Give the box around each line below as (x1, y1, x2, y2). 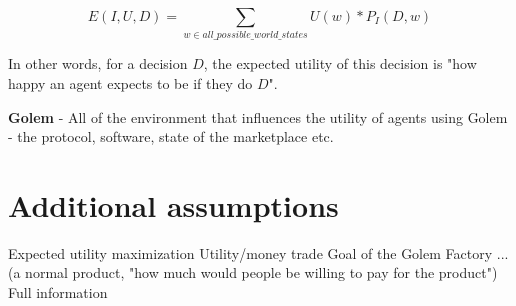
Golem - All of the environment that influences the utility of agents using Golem (8, 106, 508, 127)
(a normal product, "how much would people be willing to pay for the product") (8, 262, 498, 283)
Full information (8, 282, 108, 303)
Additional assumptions (8, 184, 339, 225)
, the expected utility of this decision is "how (203, 53, 477, 74)
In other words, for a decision (8, 53, 188, 74)
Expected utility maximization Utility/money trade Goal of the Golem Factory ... (8, 242, 509, 263)
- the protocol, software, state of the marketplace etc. (8, 126, 334, 147)
